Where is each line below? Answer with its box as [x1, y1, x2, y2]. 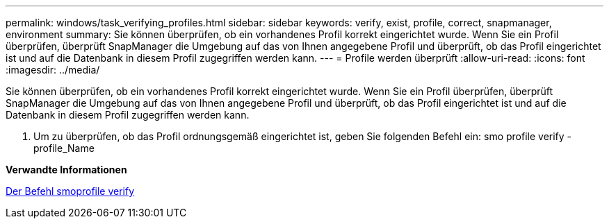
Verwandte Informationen [6, 164, 127, 175]
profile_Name [33, 142, 95, 154]
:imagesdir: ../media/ [6, 64, 100, 76]
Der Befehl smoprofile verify [6, 185, 135, 197]
